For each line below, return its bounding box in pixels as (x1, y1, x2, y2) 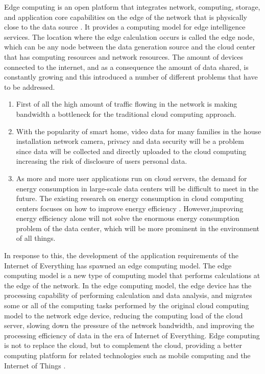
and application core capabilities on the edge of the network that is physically (4, 11, 247, 22)
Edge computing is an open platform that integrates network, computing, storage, (4, 2, 260, 12)
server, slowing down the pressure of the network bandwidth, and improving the (4, 320, 254, 331)
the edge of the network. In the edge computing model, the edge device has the (4, 280, 252, 290)
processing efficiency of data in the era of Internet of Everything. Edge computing (4, 330, 260, 340)
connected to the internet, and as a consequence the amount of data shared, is (4, 61, 249, 72)
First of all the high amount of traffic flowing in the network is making (16, 98, 237, 109)
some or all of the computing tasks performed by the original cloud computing (4, 300, 249, 311)
